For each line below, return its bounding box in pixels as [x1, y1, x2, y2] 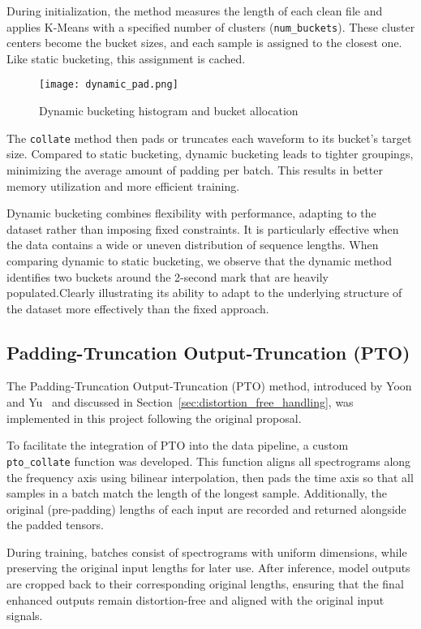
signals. [6, 607, 43, 624]
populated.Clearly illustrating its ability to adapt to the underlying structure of [6, 284, 402, 301]
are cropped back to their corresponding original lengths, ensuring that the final [6, 575, 404, 592]
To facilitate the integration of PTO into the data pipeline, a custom [6, 437, 349, 454]
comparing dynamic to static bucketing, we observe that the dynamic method [6, 252, 393, 269]
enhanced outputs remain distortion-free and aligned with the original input [6, 591, 384, 608]
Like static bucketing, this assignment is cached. [6, 50, 246, 67]
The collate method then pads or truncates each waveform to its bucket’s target [6, 129, 412, 146]
